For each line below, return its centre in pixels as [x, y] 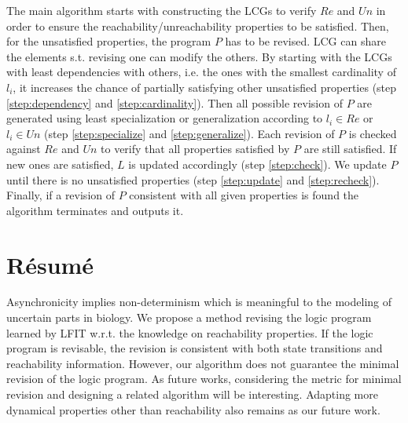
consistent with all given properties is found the [244, 195]
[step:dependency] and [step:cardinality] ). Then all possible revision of [175, 102]
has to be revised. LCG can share [305, 41]
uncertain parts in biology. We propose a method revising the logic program [189, 317]
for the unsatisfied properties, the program [109, 41]
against [24, 149]
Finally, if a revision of [61, 195]
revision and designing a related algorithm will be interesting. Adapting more [192, 394]
